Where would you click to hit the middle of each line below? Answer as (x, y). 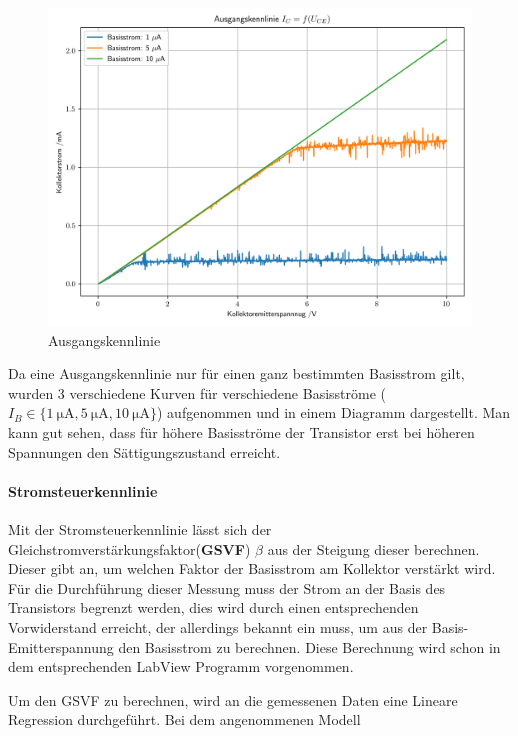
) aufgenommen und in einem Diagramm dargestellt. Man (334, 412)
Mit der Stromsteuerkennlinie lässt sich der (140, 528)
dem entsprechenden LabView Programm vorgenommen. (181, 666)
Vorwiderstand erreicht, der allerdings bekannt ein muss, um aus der (218, 626)
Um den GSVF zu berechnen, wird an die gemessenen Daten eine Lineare (233, 699)
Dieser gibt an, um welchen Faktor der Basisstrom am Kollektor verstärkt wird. (252, 568)
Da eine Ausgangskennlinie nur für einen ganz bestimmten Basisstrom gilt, (236, 373)
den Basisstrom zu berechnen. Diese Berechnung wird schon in (309, 646)
